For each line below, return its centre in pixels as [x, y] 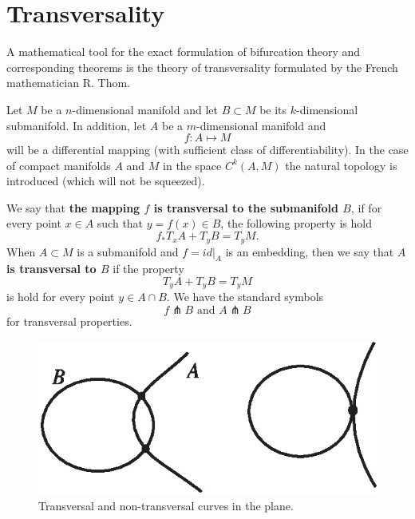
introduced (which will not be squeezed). [106, 181]
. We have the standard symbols [245, 297]
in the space [192, 165]
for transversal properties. [69, 321]
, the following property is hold [296, 223]
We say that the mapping [73, 207]
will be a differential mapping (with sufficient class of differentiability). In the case [207, 150]
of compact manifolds [59, 165]
